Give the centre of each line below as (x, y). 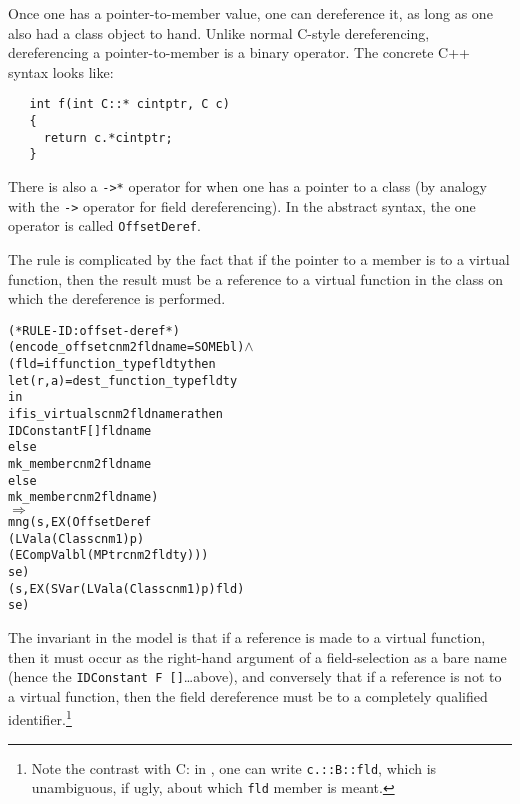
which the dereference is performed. (117, 298)
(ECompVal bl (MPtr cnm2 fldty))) (108, 555)
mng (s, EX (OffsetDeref (80, 521)
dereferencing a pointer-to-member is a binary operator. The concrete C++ (239, 52)
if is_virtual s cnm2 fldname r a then (115, 414)
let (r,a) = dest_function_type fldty (123, 380)
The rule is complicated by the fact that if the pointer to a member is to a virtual (259, 258)
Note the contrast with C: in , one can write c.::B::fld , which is (234, 767)
